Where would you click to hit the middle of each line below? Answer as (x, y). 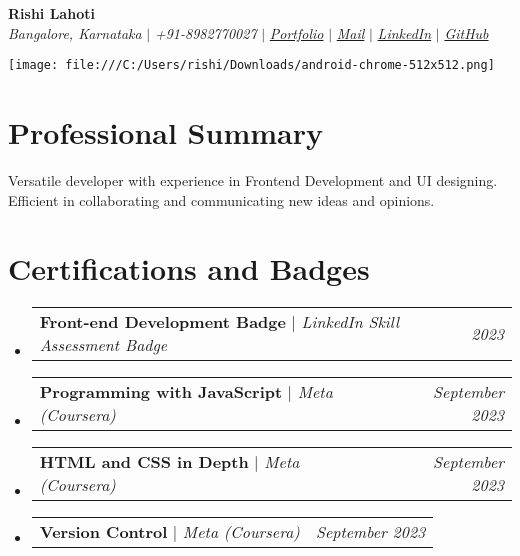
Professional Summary (165, 132)
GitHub (466, 32)
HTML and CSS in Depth (144, 462)
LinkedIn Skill (350, 322)
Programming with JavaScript (161, 392)
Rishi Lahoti (51, 13)
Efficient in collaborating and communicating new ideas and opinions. (221, 199)
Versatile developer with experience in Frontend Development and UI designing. (253, 179)
